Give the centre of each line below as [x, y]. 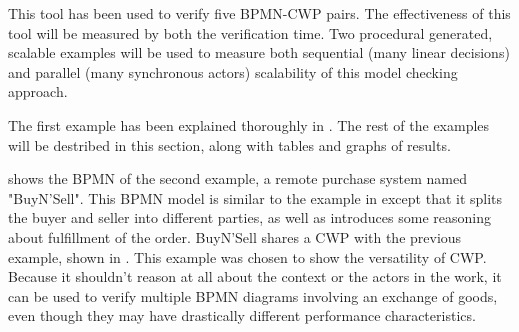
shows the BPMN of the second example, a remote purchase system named [237, 178]
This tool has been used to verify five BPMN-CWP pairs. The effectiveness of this [259, 13]
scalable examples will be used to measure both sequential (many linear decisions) [259, 52]
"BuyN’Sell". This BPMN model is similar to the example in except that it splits [255, 197]
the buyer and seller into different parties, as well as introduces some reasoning [249, 217]
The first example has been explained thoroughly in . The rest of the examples [249, 124]
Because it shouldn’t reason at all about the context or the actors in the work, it [255, 276]
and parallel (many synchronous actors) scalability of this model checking [233, 71]
